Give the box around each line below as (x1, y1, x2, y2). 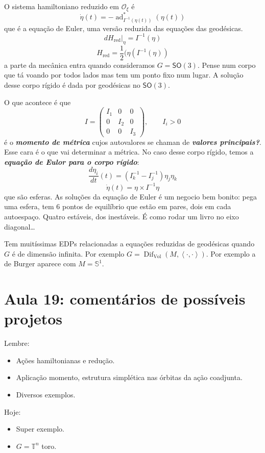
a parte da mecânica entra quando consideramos (4, 59, 155, 70)
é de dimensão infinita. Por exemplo (12, 248, 125, 259)
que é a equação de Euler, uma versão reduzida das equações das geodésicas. (4, 22, 243, 33)
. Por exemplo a (206, 248, 256, 259)
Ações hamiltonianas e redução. (16, 355, 115, 365)
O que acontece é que (4, 96, 71, 107)
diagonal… (4, 221, 35, 232)
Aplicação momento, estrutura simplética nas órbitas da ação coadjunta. (16, 372, 243, 383)
